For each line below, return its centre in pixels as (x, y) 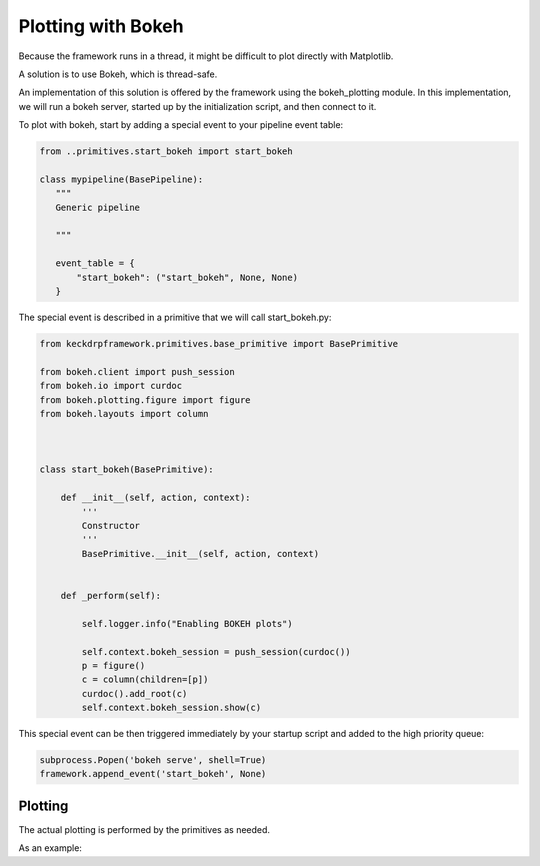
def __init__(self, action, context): (155, 498)
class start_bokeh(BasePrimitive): (126, 469)
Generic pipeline (97, 207)
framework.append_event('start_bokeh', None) (153, 774)
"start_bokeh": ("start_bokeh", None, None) (187, 277)
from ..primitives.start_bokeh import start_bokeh (166, 151)
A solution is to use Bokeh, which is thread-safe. (118, 74)
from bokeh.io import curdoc (111, 386)
